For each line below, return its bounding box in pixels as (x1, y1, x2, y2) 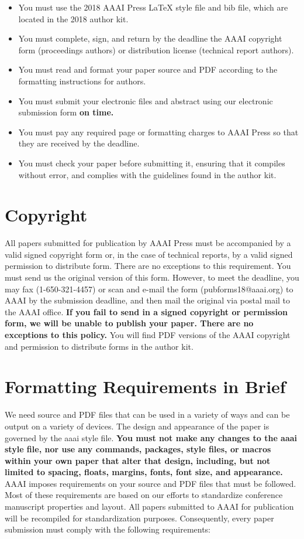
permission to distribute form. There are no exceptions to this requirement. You (5, 260, 291, 272)
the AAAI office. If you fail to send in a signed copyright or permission (5, 305, 288, 318)
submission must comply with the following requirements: (5, 523, 211, 535)
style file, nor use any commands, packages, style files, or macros (5, 443, 271, 455)
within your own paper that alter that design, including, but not (5, 454, 271, 466)
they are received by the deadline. (18, 137, 140, 149)
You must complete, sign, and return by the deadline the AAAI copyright (18, 32, 282, 45)
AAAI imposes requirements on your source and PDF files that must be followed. (5, 477, 296, 489)
